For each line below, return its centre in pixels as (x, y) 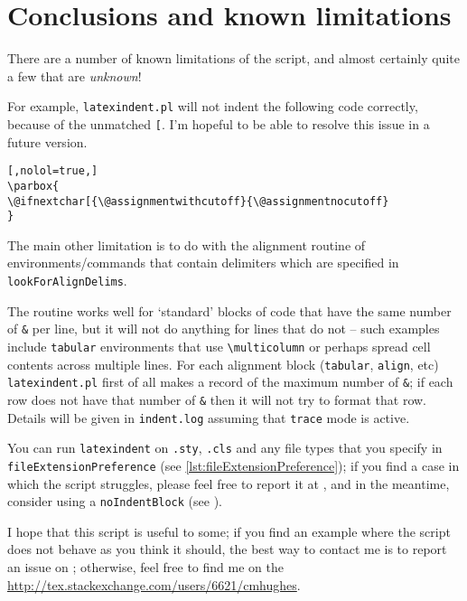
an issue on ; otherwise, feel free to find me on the (145, 566)
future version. (47, 141)
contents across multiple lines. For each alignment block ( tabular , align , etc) (223, 364)
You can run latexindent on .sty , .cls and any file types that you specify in (225, 448)
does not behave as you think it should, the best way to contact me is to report (227, 549)
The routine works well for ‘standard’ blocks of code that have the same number (229, 310)
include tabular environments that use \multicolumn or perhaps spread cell (219, 346)
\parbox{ (33, 186)
